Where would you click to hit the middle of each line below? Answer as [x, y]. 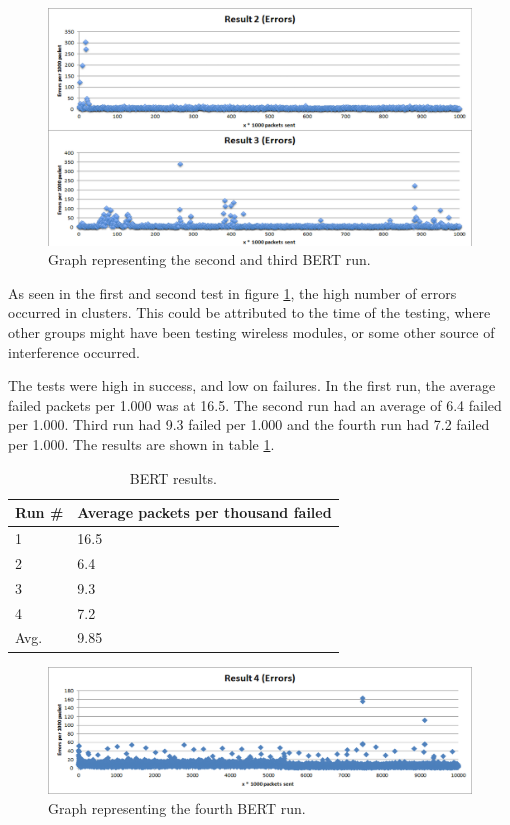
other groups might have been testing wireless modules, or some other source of [251, 332]
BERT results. [173, 477]
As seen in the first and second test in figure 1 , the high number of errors [232, 292]
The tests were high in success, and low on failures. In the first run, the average [252, 385]
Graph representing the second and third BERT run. [209, 259]
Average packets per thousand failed [204, 512]
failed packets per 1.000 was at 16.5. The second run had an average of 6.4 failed [255, 404]
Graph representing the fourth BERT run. [177, 808]
